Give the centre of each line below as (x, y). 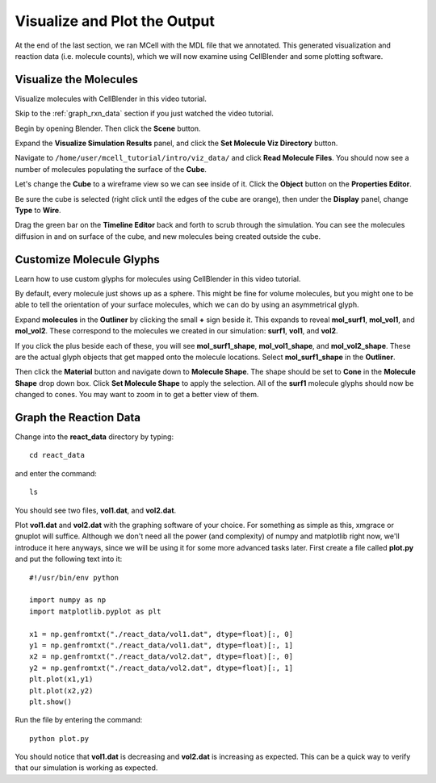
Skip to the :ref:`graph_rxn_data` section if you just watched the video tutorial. (145, 114)
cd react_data (57, 455)
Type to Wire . (38, 210)
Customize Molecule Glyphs (88, 260)
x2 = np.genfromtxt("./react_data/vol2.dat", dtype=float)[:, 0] (161, 657)
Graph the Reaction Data (78, 417)
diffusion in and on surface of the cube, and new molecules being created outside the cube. (168, 236)
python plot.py (59, 738)
